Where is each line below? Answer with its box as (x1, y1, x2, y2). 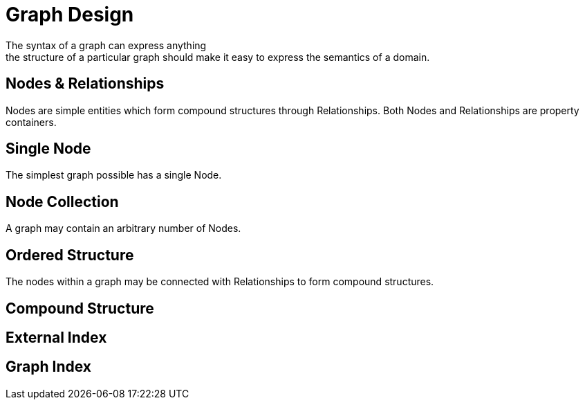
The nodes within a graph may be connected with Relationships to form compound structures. (6, 276, 434, 288)
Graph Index (6, 358, 91, 376)
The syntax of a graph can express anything (6, 39, 207, 51)
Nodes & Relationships (6, 75, 165, 93)
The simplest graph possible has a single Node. (6, 169, 222, 181)
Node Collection (6, 192, 119, 210)
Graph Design (6, 3, 134, 26)
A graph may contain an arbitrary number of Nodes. (6, 222, 241, 235)
